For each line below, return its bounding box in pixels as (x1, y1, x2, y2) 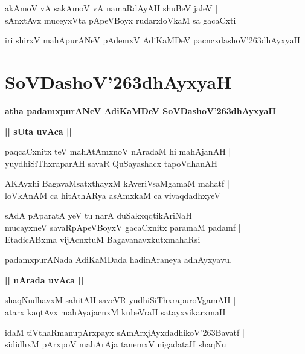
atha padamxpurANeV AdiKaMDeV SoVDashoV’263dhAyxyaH (5, 104, 276, 117)
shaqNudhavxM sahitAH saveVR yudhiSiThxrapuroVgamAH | (5, 294, 236, 306)
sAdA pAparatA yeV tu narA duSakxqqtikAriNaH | (5, 209, 197, 222)
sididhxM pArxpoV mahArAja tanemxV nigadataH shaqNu (5, 338, 226, 350)
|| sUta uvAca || (5, 124, 72, 137)
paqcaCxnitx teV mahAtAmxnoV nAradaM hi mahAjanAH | (5, 145, 231, 158)
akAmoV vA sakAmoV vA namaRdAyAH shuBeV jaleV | (5, 2, 218, 14)
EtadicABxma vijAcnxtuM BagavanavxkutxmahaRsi (5, 233, 201, 245)
